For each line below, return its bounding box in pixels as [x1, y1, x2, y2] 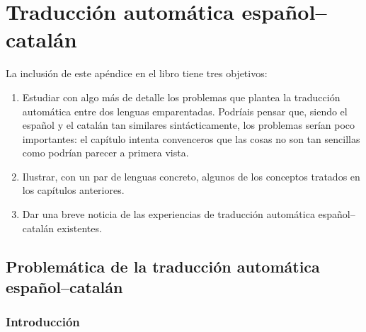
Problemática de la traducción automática [6, 255, 320, 277]
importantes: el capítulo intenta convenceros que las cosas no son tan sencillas [22, 131, 360, 146]
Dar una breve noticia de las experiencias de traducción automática [22, 207, 315, 222]
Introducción [6, 313, 80, 331]
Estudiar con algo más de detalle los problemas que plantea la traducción [22, 89, 341, 104]
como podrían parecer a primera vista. [22, 145, 189, 160]
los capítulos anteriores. [22, 183, 125, 198]
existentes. [57, 220, 102, 235]
